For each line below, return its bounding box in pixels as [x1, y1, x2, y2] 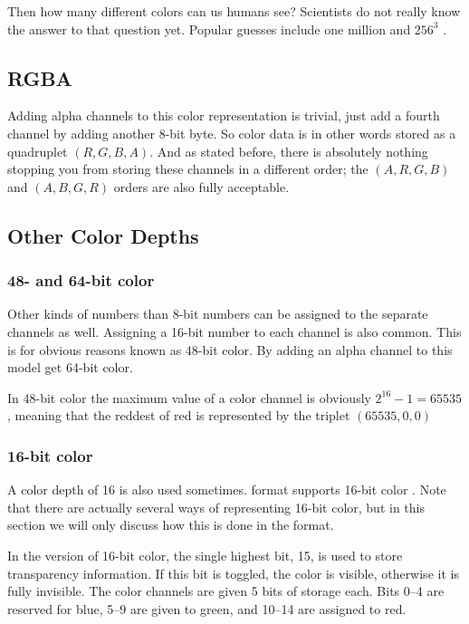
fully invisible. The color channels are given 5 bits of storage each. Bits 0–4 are [7, 581, 445, 600]
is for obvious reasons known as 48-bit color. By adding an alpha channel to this [7, 340, 453, 359]
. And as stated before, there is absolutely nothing [149, 141, 428, 160]
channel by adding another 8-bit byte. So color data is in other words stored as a [7, 123, 456, 142]
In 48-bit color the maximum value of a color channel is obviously [7, 388, 371, 407]
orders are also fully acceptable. [113, 177, 290, 196]
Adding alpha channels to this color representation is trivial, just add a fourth [7, 106, 440, 125]
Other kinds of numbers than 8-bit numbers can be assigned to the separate [7, 304, 428, 323]
